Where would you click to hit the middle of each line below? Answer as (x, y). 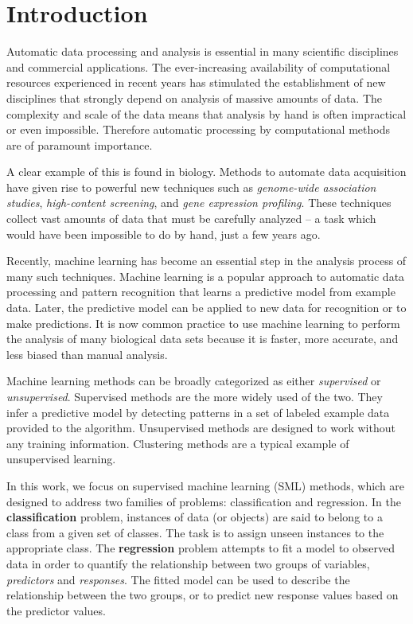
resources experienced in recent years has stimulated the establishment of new (196, 82)
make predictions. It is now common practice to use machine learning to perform (203, 323)
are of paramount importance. (80, 144)
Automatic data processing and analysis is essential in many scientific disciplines (203, 51)
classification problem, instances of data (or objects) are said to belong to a (195, 517)
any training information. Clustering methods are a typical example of (178, 443)
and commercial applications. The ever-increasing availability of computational (199, 66)
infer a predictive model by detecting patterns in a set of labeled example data (198, 412)
